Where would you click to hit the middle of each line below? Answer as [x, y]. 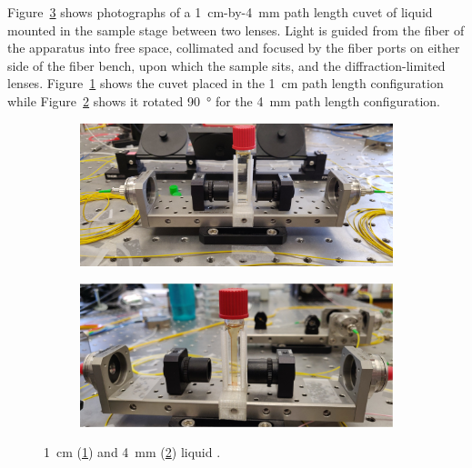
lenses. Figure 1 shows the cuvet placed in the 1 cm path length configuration [226, 83]
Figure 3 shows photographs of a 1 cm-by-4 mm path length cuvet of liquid [220, 12]
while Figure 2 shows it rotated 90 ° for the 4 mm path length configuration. [224, 100]
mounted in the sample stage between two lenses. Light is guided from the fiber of [236, 30]
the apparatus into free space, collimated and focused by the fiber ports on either [234, 48]
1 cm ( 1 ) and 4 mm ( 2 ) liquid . [132, 452]
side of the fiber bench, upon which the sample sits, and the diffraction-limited [226, 65]
